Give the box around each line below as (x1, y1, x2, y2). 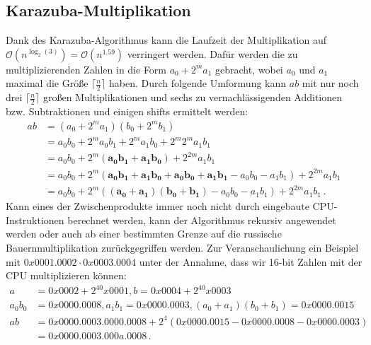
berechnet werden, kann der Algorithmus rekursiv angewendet (67, 212, 336, 227)
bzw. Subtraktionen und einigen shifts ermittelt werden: (6, 104, 249, 119)
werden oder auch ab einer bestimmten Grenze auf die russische (6, 226, 282, 241)
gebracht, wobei (215, 62, 283, 76)
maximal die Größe (6, 76, 89, 90)
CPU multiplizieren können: (6, 268, 127, 283)
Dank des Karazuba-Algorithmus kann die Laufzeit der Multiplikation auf (6, 33, 327, 47)
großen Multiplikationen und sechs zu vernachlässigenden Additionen (43, 90, 343, 105)
